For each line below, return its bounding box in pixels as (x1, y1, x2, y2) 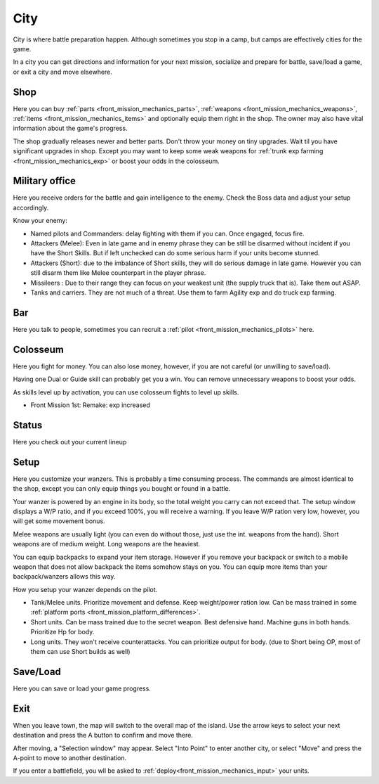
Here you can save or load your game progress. (13, 684, 151, 693)
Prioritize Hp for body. (30, 628, 95, 636)
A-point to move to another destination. (13, 754, 127, 762)
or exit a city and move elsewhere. (13, 68, 112, 76)
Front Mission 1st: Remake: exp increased (30, 401, 151, 409)
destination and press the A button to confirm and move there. (13, 731, 193, 740)
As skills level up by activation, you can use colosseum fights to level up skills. (13, 387, 239, 397)
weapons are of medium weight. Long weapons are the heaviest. (13, 540, 201, 548)
